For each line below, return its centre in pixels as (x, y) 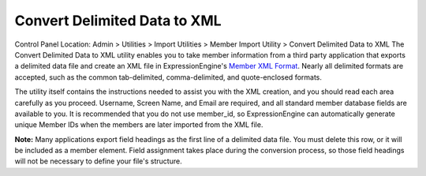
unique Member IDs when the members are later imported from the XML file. (139, 125)
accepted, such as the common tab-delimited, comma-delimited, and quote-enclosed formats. (168, 77)
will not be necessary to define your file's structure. (98, 161)
